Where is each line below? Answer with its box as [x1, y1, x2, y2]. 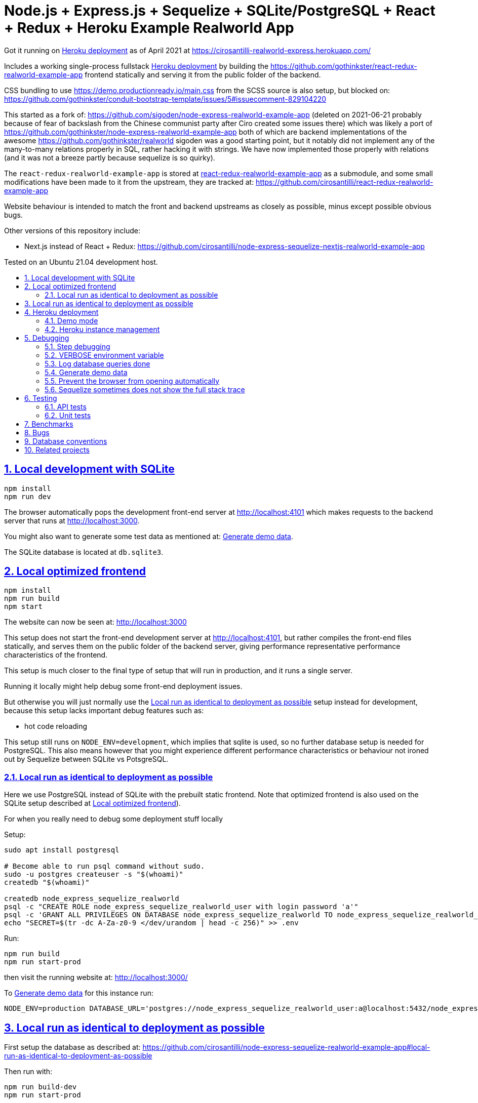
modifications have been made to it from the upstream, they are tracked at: [4, 177, 254, 186]
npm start [4, 602, 43, 611]
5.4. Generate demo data [45, 367, 128, 377]
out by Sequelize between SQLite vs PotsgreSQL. [4, 755, 169, 764]
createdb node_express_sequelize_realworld [4, 894, 179, 903]
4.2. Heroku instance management [45, 324, 160, 334]
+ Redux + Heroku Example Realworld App [4, 19, 294, 36]
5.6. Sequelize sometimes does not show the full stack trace [45, 385, 245, 394]
